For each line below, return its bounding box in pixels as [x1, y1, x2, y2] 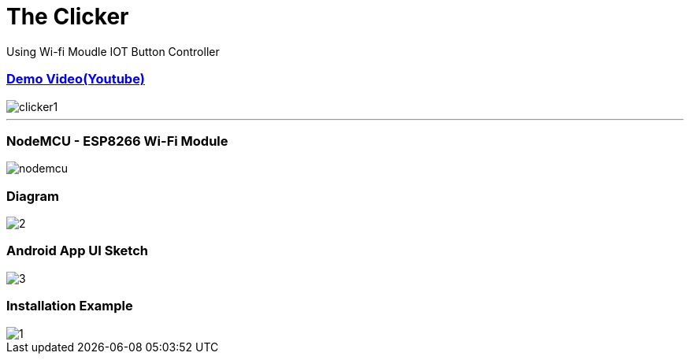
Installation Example [6, 298, 133, 314]
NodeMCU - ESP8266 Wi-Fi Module [6, 132, 228, 149]
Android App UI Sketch [6, 243, 149, 259]
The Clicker [6, 3, 129, 30]
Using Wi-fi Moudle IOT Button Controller [6, 44, 220, 58]
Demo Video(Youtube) [6, 71, 145, 87]
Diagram [6, 187, 59, 204]
